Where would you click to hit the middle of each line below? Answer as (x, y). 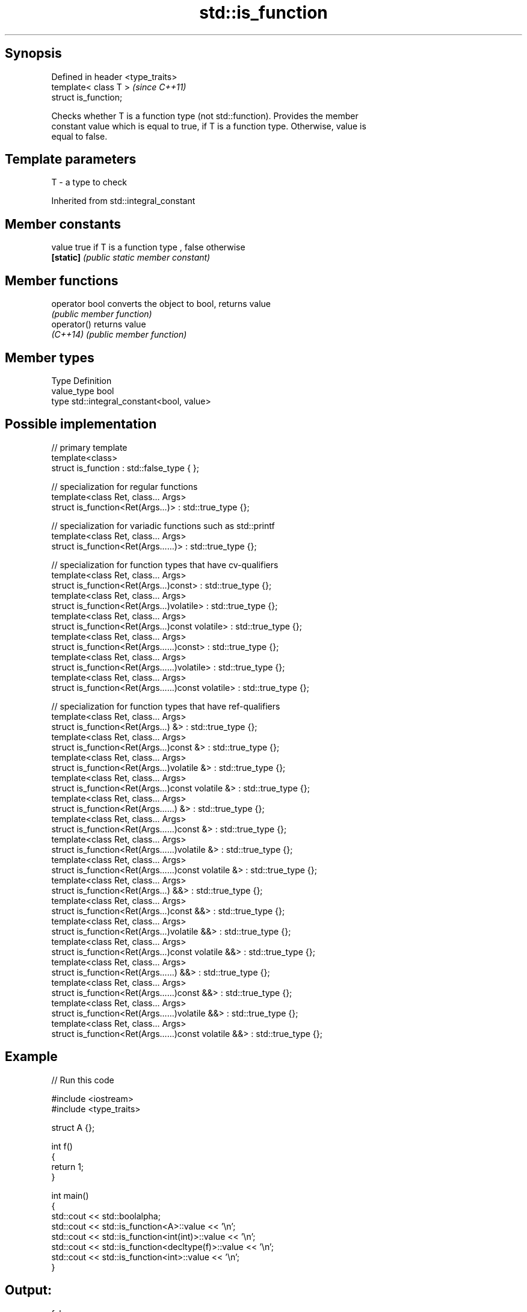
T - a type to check (89, 182)
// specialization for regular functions (125, 486)
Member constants (63, 224)
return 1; (68, 1166)
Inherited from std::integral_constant (123, 201)
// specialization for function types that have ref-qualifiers (166, 706)
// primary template (89, 447)
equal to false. (79, 136)
